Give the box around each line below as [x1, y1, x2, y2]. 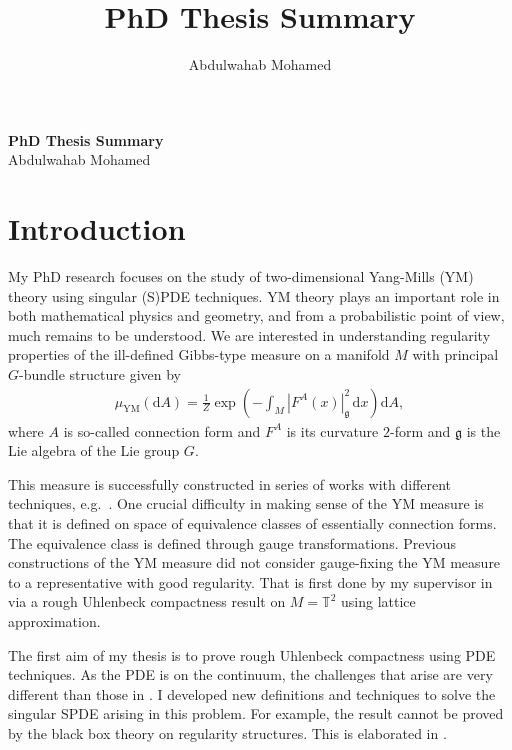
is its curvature [286, 420, 379, 441]
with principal [412, 344, 499, 365]
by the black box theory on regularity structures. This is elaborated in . [8, 722, 447, 743]
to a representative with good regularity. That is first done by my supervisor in [8, 571, 493, 592]
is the [466, 420, 501, 441]
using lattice [341, 591, 416, 612]
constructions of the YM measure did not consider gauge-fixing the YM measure [8, 552, 501, 573]
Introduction [8, 208, 186, 249]
